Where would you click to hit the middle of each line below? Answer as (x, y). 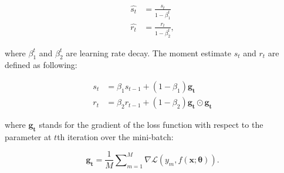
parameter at (28, 136)
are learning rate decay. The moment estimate (149, 52)
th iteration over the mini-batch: (115, 136)
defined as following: (41, 65)
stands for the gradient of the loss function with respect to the (151, 125)
